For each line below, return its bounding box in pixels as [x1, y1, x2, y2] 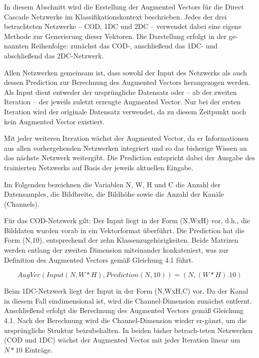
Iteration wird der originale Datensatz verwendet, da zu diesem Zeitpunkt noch [4, 106, 247, 116]
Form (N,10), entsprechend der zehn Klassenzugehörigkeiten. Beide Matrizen [4, 235, 239, 245]
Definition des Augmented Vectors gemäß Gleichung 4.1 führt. [4, 254, 194, 265]
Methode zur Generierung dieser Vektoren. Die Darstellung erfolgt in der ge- [4, 30, 238, 41]
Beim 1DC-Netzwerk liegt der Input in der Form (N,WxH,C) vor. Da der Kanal [4, 286, 249, 296]
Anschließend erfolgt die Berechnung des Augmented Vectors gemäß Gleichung [4, 305, 244, 316]
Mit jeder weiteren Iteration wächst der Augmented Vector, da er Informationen [4, 133, 249, 143]
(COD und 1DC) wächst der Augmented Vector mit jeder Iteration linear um [4, 335, 241, 345]
